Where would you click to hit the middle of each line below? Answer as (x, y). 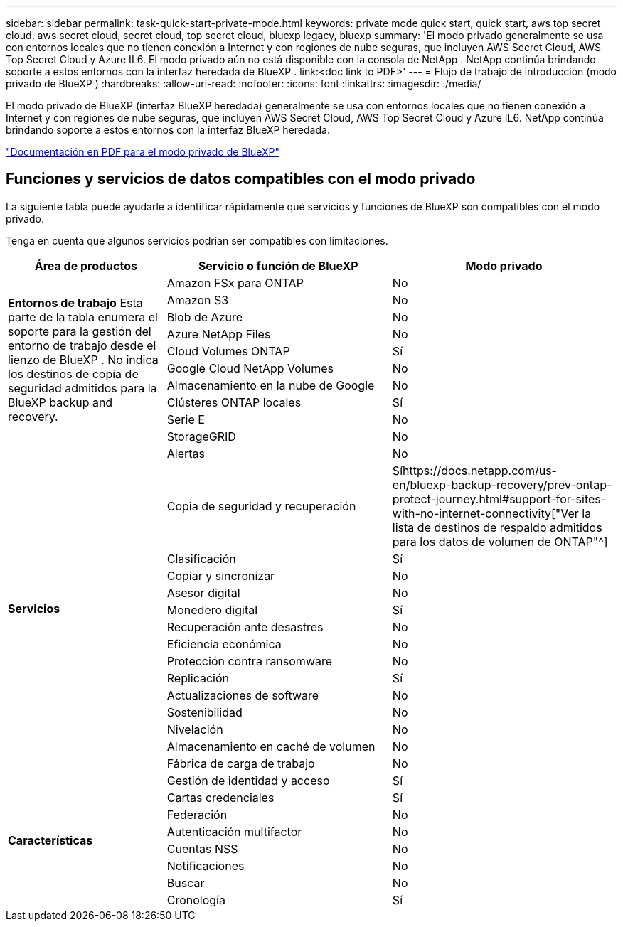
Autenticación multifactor (234, 831)
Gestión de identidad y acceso (248, 780)
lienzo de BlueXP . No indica (83, 359)
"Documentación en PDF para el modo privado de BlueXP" (143, 152)
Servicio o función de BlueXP (278, 266)
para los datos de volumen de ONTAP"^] (500, 541)
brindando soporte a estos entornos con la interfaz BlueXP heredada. (168, 130)
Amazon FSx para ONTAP (235, 283)
